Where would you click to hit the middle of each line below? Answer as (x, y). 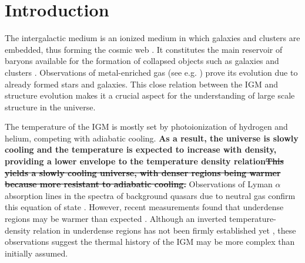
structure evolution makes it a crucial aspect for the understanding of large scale (150, 95)
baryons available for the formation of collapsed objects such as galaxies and (142, 61)
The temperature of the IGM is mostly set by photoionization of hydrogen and (146, 127)
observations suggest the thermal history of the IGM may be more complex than (150, 242)
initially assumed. (36, 253)
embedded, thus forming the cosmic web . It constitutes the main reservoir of (144, 49)
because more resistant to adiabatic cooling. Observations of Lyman (139, 184)
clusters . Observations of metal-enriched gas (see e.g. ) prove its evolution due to (151, 72)
